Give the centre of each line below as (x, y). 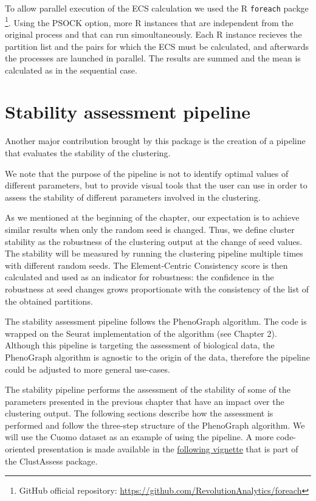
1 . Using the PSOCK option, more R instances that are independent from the (149, 21)
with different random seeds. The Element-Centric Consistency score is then (146, 265)
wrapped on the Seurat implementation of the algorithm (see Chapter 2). (141, 333)
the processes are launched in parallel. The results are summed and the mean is (153, 58)
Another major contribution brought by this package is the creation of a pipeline (155, 141)
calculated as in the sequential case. (71, 70)
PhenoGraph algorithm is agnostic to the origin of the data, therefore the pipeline (157, 357)
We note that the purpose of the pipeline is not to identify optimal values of (147, 173)
